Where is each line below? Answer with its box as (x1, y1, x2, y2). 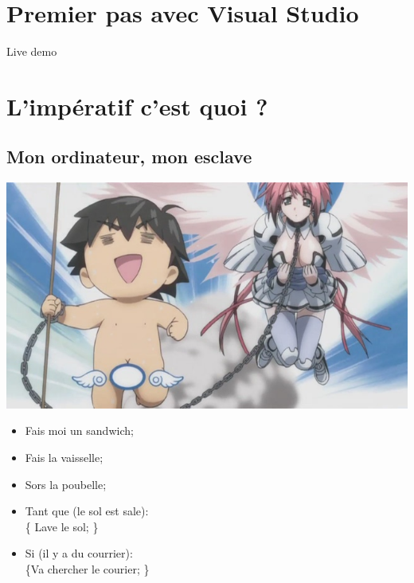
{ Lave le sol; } (25, 518, 99, 534)
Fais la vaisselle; (25, 448, 103, 465)
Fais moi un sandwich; (25, 422, 134, 439)
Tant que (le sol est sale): (25, 503, 149, 519)
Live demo (6, 43, 57, 60)
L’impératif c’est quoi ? (6, 89, 268, 122)
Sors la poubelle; (25, 475, 107, 492)
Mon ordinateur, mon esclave (6, 144, 252, 169)
